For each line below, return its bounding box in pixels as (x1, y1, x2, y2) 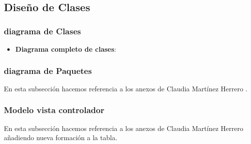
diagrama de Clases (4, 25, 81, 37)
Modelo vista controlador (4, 104, 105, 116)
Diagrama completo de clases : (15, 44, 116, 54)
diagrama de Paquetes (4, 64, 92, 76)
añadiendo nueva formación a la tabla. (4, 132, 117, 143)
